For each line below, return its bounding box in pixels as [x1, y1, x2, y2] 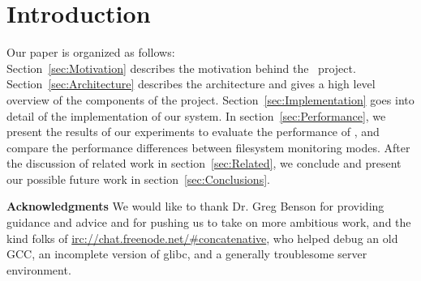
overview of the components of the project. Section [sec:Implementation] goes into [6, 91, 415, 108]
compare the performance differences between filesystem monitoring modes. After [6, 138, 410, 155]
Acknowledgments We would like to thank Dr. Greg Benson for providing [6, 198, 384, 215]
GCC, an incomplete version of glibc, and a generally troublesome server [6, 245, 367, 262]
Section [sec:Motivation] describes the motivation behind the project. [6, 59, 356, 76]
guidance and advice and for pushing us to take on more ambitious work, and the [6, 214, 411, 231]
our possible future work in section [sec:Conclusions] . [6, 170, 270, 187]
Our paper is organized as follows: [6, 44, 175, 61]
